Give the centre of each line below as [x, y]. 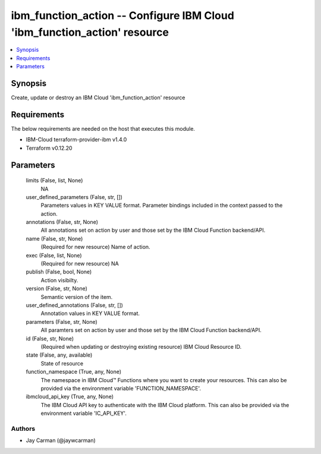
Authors [23, 428]
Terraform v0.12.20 [49, 148]
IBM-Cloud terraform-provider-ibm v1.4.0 [76, 140]
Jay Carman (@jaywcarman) [61, 440]
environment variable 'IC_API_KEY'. [84, 414]
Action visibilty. [59, 280]
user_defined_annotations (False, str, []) [74, 305]
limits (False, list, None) [54, 181]
